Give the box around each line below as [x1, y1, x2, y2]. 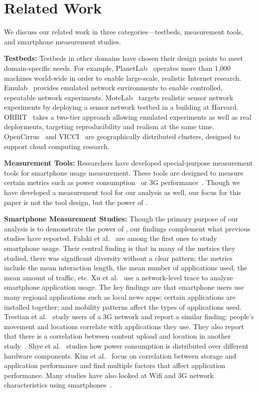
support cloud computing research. [4, 141, 110, 151]
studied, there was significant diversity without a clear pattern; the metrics [4, 252, 233, 263]
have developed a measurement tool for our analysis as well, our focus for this [4, 187, 241, 197]
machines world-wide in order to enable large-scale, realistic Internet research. [4, 72, 242, 83]
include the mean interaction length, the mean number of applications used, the [4, 262, 248, 273]
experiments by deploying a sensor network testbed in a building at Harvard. [4, 102, 239, 112]
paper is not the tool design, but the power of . [4, 196, 148, 207]
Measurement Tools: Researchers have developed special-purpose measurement [4, 158, 253, 168]
